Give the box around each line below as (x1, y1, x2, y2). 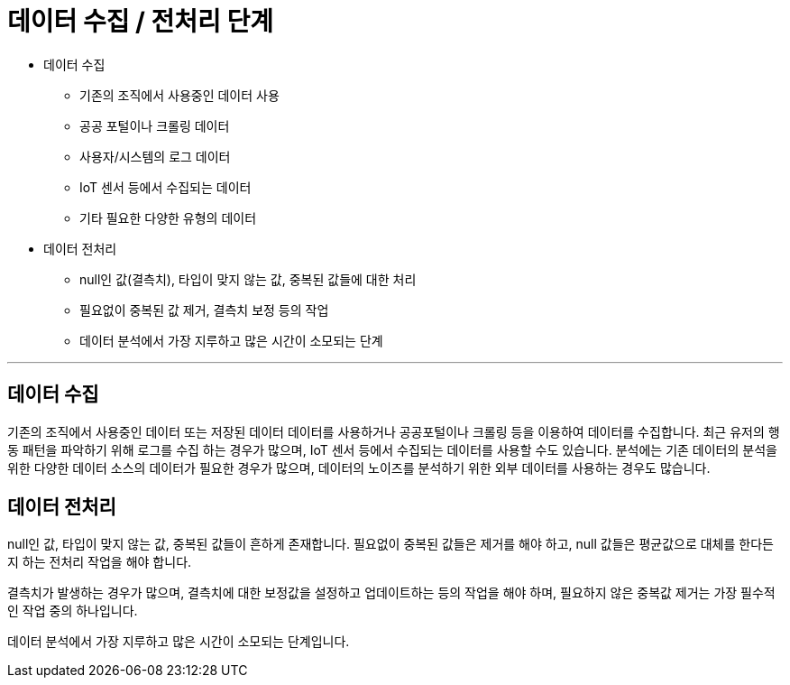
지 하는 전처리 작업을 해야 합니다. (7, 554, 192, 570)
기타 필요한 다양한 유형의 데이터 (79, 209, 257, 226)
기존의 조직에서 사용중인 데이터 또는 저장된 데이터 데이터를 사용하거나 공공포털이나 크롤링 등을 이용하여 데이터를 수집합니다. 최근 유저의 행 (7, 423, 780, 440)
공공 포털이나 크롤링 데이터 (79, 117, 230, 134)
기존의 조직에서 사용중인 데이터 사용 (79, 87, 280, 103)
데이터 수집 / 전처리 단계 (7, 6, 273, 37)
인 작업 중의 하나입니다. (7, 603, 138, 619)
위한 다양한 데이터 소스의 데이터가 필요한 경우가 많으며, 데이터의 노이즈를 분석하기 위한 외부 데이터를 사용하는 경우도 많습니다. (7, 459, 711, 476)
